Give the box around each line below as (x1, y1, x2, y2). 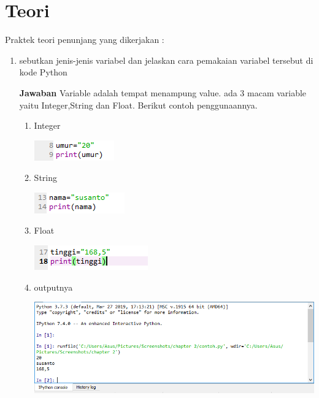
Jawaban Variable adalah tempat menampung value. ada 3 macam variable (19, 86, 307, 99)
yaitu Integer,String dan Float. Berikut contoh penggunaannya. (19, 98, 258, 111)
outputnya (34, 280, 73, 293)
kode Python (19, 66, 67, 78)
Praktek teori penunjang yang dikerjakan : (5, 33, 164, 46)
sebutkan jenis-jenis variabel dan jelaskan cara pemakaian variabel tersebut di (19, 53, 313, 66)
